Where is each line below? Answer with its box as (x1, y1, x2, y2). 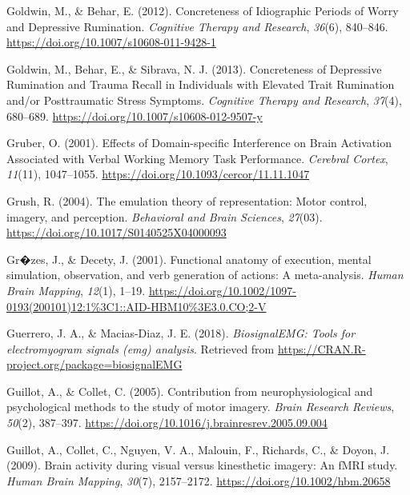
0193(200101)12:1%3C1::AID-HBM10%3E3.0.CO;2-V (6, 297, 267, 314)
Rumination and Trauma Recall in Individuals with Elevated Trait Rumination (6, 76, 395, 93)
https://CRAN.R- (277, 340, 366, 357)
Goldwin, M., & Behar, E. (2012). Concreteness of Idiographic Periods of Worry (6, 2, 399, 18)
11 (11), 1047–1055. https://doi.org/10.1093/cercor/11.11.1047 (6, 166, 310, 182)
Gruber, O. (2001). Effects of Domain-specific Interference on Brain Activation (6, 134, 392, 151)
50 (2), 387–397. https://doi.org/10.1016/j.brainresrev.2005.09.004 (6, 414, 328, 431)
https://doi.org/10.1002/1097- (148, 281, 296, 298)
